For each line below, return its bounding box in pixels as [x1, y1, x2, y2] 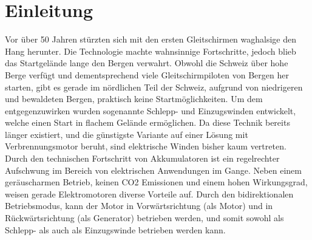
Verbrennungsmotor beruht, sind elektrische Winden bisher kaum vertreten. [5, 140, 287, 153]
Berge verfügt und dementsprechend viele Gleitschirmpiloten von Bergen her [5, 68, 289, 81]
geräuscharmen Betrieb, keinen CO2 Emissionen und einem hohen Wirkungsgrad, [5, 176, 308, 188]
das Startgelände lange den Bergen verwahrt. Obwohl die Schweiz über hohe [5, 57, 288, 69]
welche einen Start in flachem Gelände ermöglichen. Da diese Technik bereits [5, 116, 290, 129]
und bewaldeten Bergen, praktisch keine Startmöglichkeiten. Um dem [5, 92, 263, 105]
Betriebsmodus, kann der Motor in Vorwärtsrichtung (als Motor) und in [5, 199, 273, 212]
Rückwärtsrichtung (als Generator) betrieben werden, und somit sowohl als [5, 211, 284, 224]
